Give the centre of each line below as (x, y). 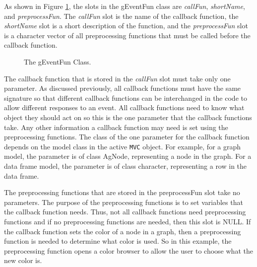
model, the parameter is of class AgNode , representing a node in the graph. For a (128, 156)
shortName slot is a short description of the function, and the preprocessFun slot (126, 26)
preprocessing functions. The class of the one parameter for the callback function (127, 137)
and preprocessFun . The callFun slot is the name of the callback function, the (121, 16)
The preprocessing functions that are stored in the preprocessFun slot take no (122, 192)
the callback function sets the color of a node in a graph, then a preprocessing (123, 231)
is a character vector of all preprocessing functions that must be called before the (127, 35)
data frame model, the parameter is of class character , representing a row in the (126, 166)
